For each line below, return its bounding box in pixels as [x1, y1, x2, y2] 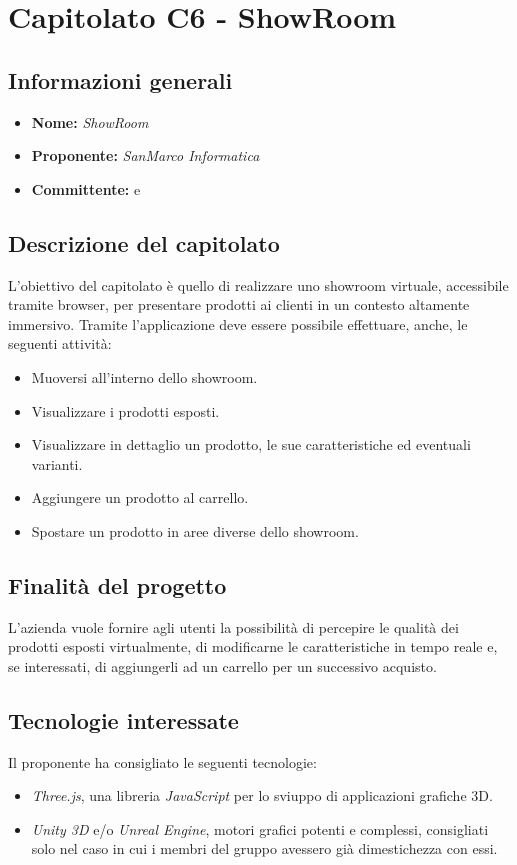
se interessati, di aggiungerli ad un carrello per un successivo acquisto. [8, 655, 437, 676]
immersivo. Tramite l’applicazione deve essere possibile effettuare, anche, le [8, 313, 468, 334]
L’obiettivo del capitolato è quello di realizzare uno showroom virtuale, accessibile [8, 274, 509, 295]
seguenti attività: [8, 333, 112, 354]
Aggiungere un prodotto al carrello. [31, 487, 249, 508]
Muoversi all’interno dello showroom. [31, 366, 258, 387]
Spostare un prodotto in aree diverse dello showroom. [31, 520, 359, 541]
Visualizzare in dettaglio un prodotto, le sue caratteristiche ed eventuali [31, 434, 471, 455]
